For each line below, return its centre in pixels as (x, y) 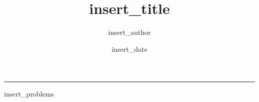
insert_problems (29, 94)
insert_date (129, 49)
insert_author (129, 32)
